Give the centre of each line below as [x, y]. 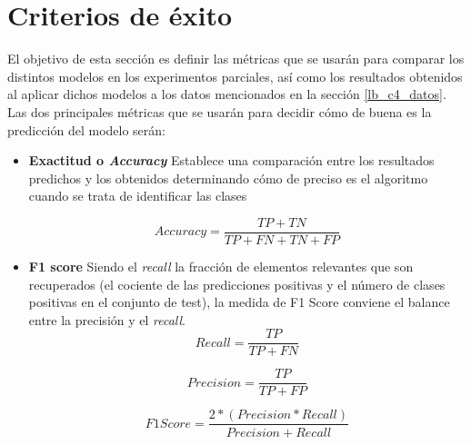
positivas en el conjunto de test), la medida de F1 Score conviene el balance [239, 302]
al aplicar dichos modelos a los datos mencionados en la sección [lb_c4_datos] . [227, 94]
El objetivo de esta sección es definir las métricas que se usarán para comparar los [236, 59]
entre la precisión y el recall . [107, 319]
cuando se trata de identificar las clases [138, 196]
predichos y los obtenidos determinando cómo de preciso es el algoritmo [228, 178]
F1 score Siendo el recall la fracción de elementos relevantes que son [221, 266]
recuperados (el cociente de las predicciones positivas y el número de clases [237, 284]
